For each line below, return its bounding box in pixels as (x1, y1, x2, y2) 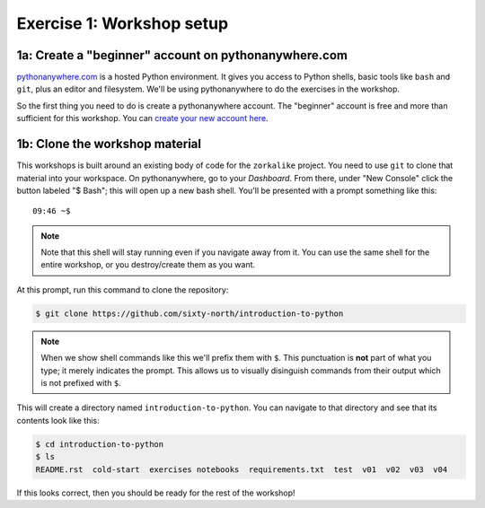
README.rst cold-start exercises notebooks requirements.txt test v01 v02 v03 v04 (35, 464, 448, 475)
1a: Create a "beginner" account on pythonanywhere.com (16, 48, 348, 63)
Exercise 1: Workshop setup (16, 13, 229, 33)
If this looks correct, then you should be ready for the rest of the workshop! (16, 487, 295, 498)
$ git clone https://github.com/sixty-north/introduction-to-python (35, 308, 344, 319)
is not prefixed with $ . (40, 378, 121, 389)
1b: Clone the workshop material (16, 136, 202, 152)
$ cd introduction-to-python (35, 439, 164, 449)
